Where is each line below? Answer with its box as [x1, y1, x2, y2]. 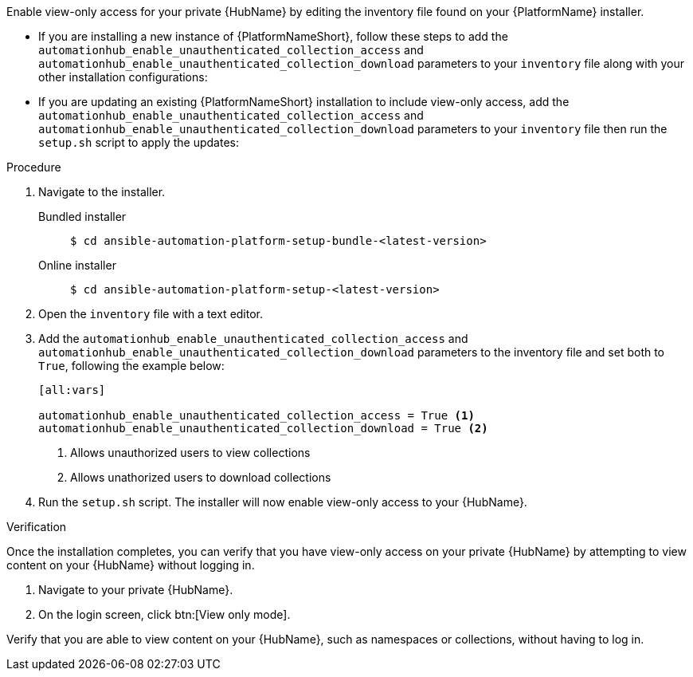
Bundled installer [38, 210, 127, 223]
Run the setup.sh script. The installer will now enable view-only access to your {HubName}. [38, 495, 527, 509]
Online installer [38, 258, 116, 272]
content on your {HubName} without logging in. [6, 558, 255, 572]
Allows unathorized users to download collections [70, 470, 331, 484]
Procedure [6, 160, 61, 174]
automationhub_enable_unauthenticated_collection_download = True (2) [38, 422, 488, 435]
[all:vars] [38, 384, 106, 396]
